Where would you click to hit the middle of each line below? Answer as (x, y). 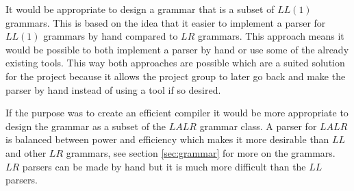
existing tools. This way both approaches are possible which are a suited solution (175, 63)
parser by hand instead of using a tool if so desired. (113, 89)
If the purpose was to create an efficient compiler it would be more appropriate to (177, 113)
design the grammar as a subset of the (86, 126)
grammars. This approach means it (271, 36)
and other (26, 152)
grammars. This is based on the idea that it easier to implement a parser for (166, 22)
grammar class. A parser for (258, 126)
